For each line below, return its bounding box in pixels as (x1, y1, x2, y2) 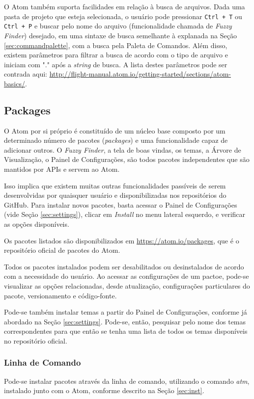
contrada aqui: (4, 69, 47, 79)
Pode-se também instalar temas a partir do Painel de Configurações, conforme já (4, 307, 247, 317)
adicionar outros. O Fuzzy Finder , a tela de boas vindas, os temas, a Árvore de (4, 144, 241, 155)
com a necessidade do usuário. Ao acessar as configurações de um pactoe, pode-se (4, 271, 249, 281)
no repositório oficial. (4, 335, 67, 346)
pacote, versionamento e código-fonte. (4, 290, 117, 300)
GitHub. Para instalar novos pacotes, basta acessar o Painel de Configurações (4, 199, 237, 210)
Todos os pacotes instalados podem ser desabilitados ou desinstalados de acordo (4, 261, 244, 271)
